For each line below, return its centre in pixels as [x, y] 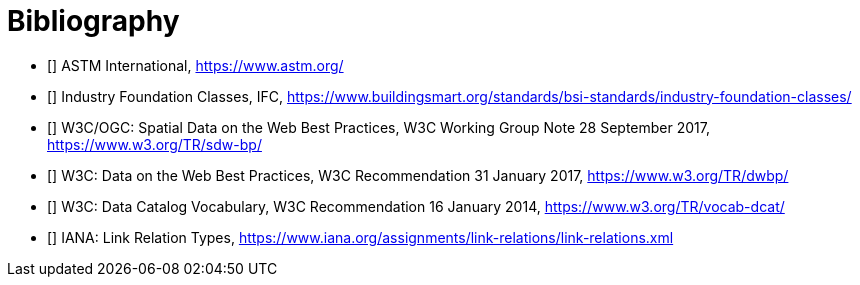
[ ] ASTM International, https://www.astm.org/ [195, 65]
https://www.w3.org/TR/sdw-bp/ [154, 144]
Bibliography [93, 21]
